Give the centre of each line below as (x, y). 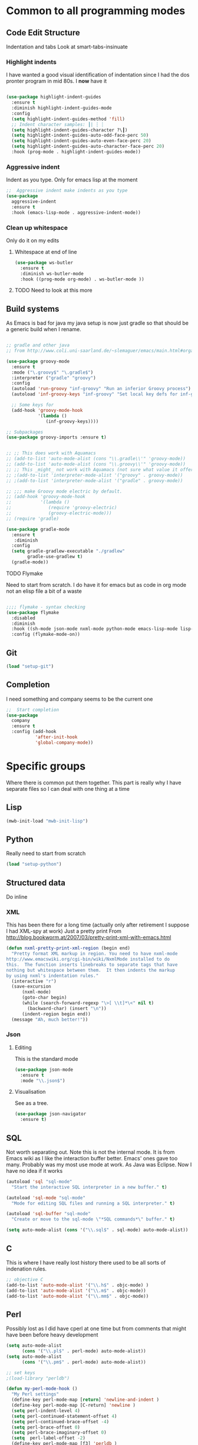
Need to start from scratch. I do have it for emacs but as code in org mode (96, 585)
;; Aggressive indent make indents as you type (67, 191)
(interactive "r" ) (34, 981)
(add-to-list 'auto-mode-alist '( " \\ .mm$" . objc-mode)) (77, 1296)
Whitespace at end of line (46, 252)
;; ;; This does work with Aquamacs (51, 453)
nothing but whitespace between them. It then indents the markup (91, 970)
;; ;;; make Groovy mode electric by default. (64, 491)
